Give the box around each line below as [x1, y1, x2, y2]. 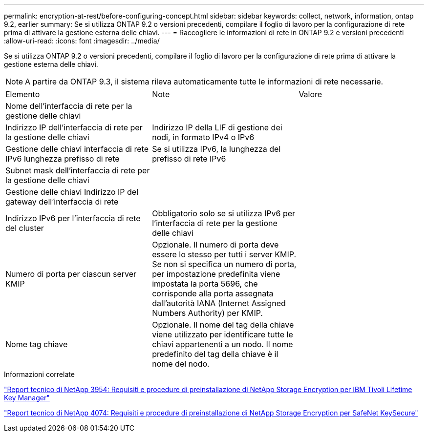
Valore [299, 89, 322, 99]
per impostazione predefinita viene [152, 269, 280, 279]
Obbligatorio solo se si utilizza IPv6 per [152, 208, 296, 218]
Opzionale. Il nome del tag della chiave [152, 320, 294, 330]
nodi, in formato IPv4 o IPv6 [152, 132, 255, 142]
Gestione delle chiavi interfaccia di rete [5, 144, 149, 154]
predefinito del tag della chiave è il [152, 349, 278, 359]
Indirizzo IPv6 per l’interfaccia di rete [5, 213, 141, 223]
